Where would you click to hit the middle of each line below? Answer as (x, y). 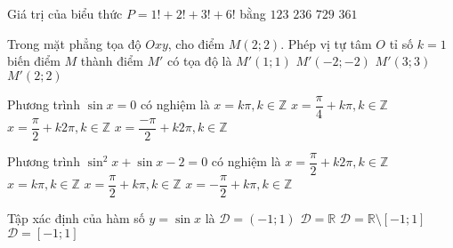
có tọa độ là (200, 61)
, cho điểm (196, 43)
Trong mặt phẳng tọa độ (74, 43)
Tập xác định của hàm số (76, 218)
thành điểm (112, 61)
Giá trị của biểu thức (65, 13)
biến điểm (34, 61)
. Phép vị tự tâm (326, 43)
